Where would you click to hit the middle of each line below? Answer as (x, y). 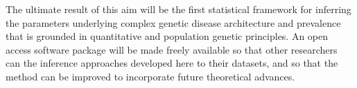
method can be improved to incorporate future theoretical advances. (150, 76)
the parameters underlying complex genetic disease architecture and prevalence (173, 22)
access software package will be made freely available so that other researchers (172, 49)
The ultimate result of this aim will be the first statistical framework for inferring (178, 9)
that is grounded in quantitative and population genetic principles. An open (167, 36)
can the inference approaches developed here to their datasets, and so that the (172, 63)
